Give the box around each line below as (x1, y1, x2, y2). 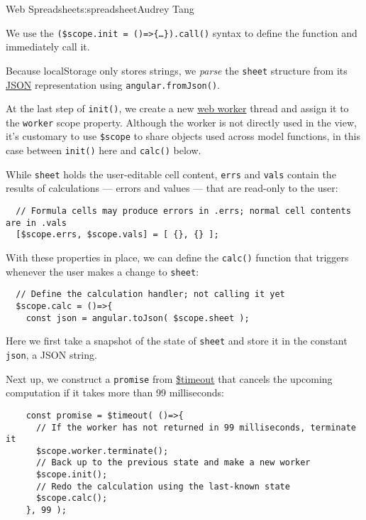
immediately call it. (6, 39, 90, 54)
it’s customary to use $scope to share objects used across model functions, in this (6, 129, 360, 143)
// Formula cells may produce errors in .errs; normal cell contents (16, 206, 351, 217)
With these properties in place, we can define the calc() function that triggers (6, 250, 349, 264)
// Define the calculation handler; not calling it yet (16, 289, 285, 300)
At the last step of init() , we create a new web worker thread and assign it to (6, 101, 349, 116)
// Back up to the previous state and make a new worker (35, 457, 311, 468)
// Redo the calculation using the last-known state (35, 481, 290, 492)
